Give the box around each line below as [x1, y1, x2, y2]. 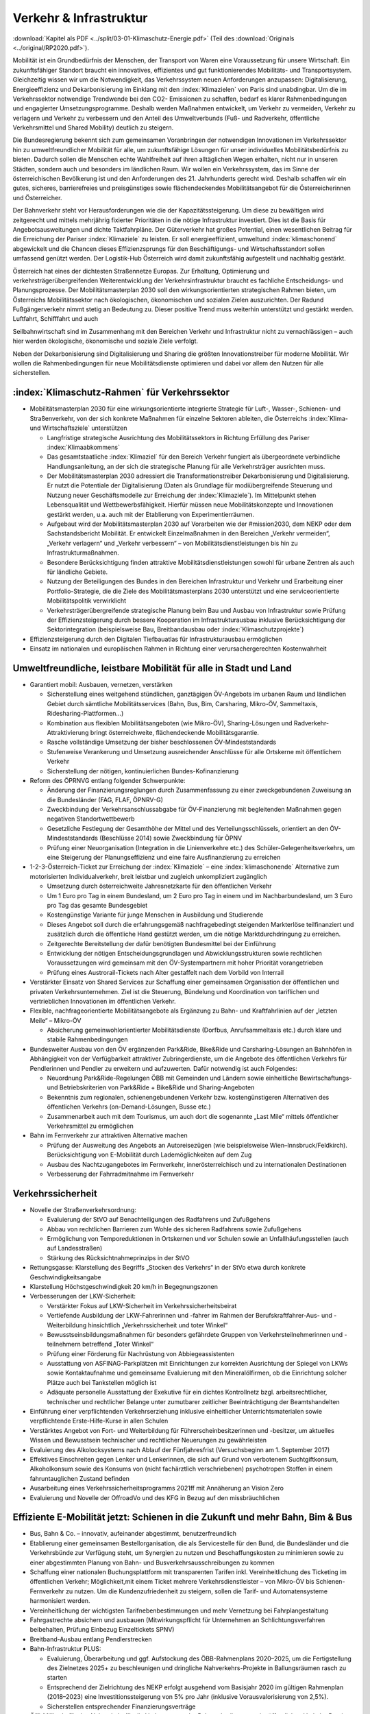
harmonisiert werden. [29, 1597, 90, 1605]
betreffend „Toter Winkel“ [82, 1340, 154, 1349]
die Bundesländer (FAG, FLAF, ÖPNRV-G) [47, 795, 164, 804]
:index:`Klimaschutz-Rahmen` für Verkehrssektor [12, 387, 230, 398]
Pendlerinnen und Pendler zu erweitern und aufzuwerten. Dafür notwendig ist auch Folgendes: [29, 1064, 298, 1072]
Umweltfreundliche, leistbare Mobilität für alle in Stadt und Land [12, 662, 292, 674]
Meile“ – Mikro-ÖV [29, 1016, 82, 1024]
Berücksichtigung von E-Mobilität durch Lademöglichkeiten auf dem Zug [47, 1150, 252, 1159]
